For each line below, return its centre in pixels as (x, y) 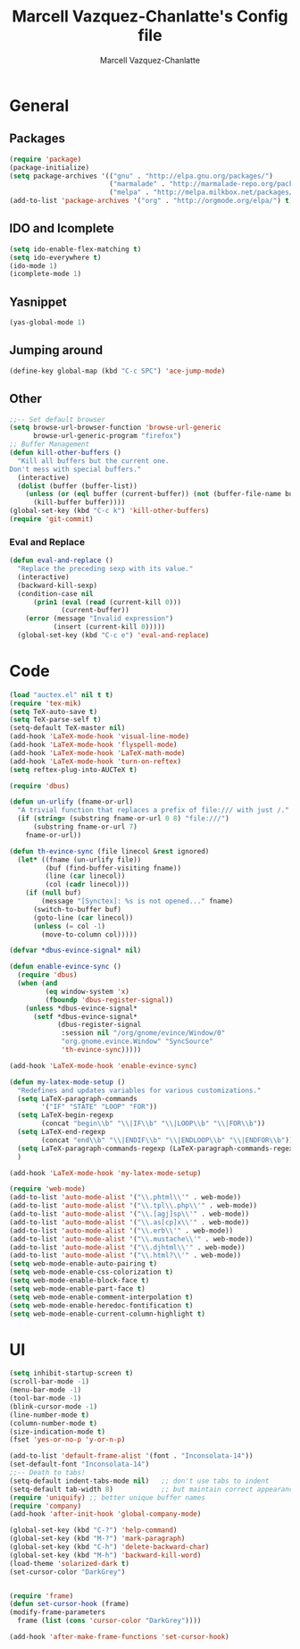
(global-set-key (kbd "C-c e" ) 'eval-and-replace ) (113, 635)
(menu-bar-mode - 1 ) (46, 1390)
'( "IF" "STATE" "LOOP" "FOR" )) (100, 1107)
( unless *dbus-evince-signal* (82, 1008)
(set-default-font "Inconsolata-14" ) (79, 1464)
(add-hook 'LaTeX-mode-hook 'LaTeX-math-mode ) (97, 753)
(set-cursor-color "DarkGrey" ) (67, 1572)
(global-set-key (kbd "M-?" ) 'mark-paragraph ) (97, 1539)
